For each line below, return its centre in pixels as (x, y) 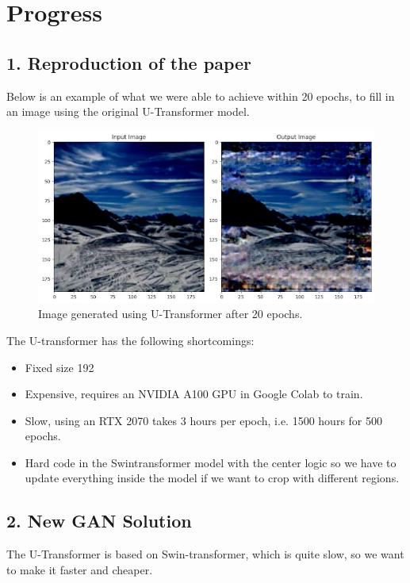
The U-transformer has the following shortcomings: (130, 340)
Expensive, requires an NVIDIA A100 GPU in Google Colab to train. (194, 394)
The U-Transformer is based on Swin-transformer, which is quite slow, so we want (205, 554)
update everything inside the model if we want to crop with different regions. (212, 478)
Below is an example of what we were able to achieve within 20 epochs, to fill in (201, 96)
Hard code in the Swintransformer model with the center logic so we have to (211, 462)
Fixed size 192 (59, 367)
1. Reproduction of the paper (129, 62)
